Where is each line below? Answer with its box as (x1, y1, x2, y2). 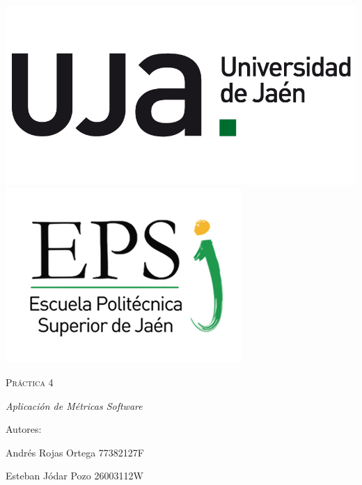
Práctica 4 (6, 374, 54, 389)
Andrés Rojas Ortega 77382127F (6, 445, 144, 459)
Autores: (6, 422, 42, 436)
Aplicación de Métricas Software (6, 398, 143, 413)
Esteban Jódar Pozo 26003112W (6, 468, 143, 483)
